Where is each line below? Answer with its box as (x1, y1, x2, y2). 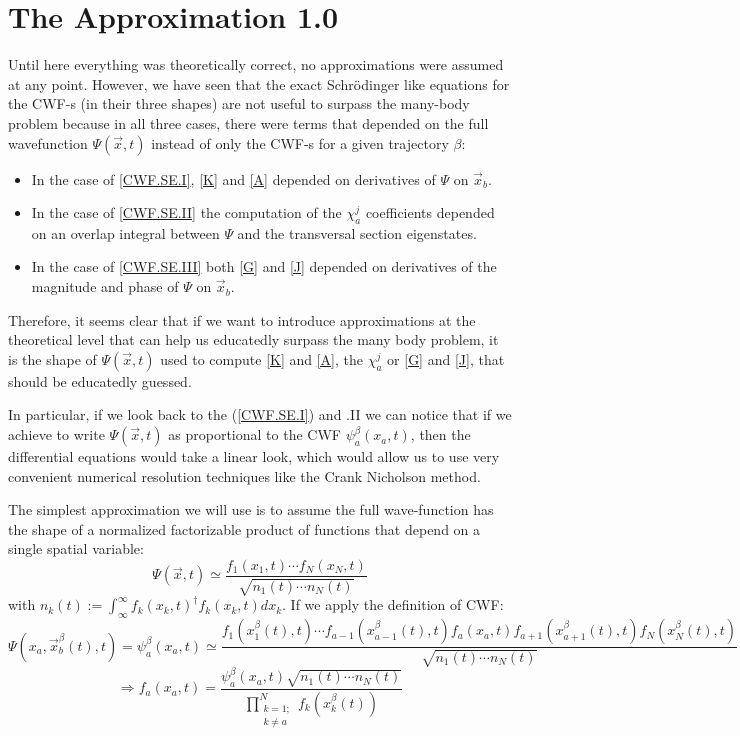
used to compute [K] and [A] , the (160, 348, 364, 369)
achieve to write (8, 424, 105, 445)
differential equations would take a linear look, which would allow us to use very (8, 446, 500, 467)
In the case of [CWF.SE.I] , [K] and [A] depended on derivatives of (31, 168, 436, 189)
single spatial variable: (8, 538, 144, 559)
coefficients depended (365, 202, 495, 223)
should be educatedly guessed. (8, 370, 192, 391)
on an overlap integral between (31, 222, 220, 243)
